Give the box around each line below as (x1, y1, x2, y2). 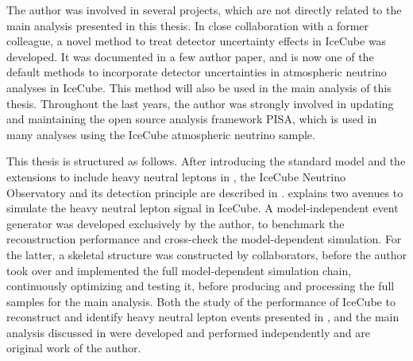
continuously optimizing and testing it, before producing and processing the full (6, 278, 395, 294)
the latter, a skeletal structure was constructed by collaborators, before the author (6, 246, 407, 262)
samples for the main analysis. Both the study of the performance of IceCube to (6, 293, 396, 309)
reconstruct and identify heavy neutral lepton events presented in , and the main (6, 309, 399, 325)
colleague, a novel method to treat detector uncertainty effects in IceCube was (6, 33, 387, 49)
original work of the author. (6, 340, 141, 356)
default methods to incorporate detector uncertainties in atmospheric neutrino (6, 64, 387, 80)
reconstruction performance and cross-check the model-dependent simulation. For (6, 231, 402, 247)
